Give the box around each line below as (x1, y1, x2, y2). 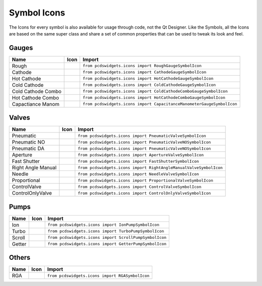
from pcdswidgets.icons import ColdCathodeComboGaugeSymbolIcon (82, 89, 228, 94)
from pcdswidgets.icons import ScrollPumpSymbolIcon (48, 235, 167, 240)
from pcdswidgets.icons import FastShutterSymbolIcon (78, 158, 199, 164)
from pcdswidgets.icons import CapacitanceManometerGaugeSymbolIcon (82, 101, 237, 107)
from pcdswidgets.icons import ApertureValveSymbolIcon (78, 152, 204, 157)
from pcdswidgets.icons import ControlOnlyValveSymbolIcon (78, 190, 211, 196)
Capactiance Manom (12, 101, 60, 107)
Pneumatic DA (12, 145, 45, 152)
